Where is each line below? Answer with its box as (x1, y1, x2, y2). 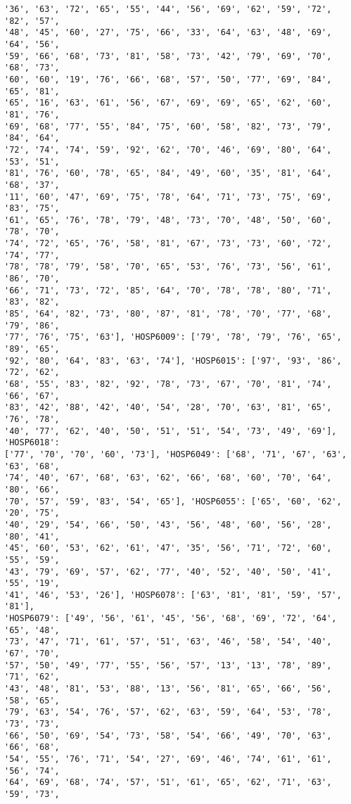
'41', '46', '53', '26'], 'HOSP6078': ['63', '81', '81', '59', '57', (4, 589, 342, 600)
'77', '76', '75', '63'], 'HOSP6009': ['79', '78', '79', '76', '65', (4, 332, 342, 343)
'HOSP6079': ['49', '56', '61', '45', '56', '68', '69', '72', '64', (4, 613, 337, 624)
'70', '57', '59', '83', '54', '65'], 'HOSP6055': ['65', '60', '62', (4, 496, 342, 506)
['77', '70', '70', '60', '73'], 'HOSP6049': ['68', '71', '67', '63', (4, 449, 347, 459)
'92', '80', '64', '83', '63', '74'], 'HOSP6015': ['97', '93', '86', (4, 355, 342, 366)
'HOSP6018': (4, 438, 60, 448)
